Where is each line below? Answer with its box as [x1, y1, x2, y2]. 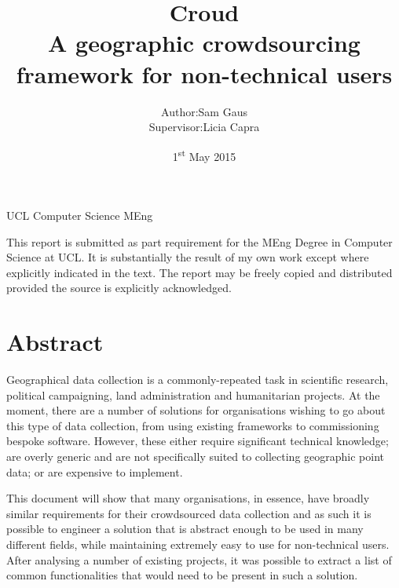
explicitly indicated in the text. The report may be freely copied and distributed [6, 264, 393, 280]
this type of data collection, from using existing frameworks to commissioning [6, 417, 379, 433]
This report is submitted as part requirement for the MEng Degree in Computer [6, 233, 393, 250]
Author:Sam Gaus [161, 103, 247, 119]
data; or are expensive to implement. [6, 463, 183, 480]
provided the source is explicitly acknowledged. [6, 279, 232, 296]
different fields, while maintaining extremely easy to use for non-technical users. [6, 535, 390, 552]
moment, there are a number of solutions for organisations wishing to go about [6, 402, 386, 418]
